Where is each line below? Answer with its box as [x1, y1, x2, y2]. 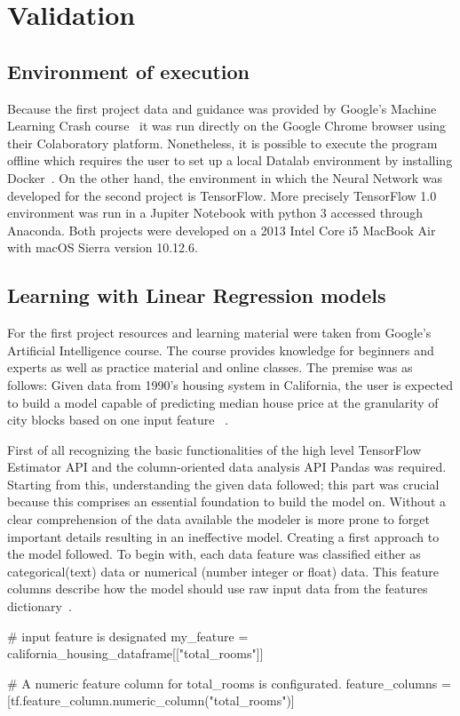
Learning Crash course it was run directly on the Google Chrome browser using [7, 116, 447, 135]
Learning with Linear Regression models [7, 282, 386, 309]
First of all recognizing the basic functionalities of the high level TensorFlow [7, 440, 422, 458]
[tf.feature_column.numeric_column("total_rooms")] [7, 691, 295, 710]
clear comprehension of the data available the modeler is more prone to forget [7, 510, 430, 529]
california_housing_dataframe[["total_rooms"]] [7, 644, 264, 663]
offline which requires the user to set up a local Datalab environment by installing [7, 151, 453, 170]
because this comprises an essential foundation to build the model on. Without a [7, 492, 447, 511]
